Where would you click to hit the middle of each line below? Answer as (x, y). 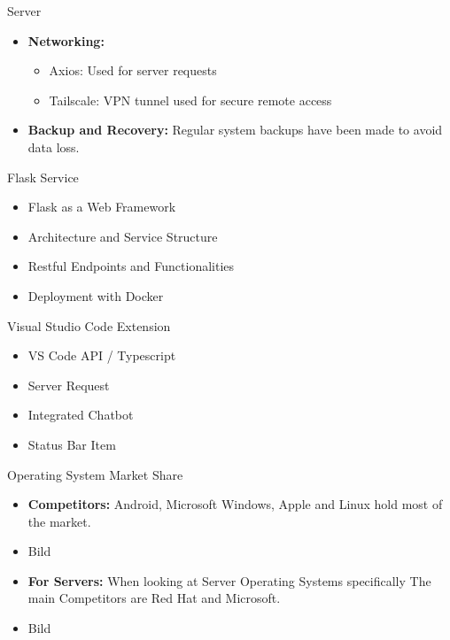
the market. (59, 521)
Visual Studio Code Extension (89, 325)
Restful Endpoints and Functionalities (131, 266)
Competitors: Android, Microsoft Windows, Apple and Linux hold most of (235, 504)
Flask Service (43, 177)
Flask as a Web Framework (102, 207)
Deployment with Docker (96, 295)
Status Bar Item (72, 444)
